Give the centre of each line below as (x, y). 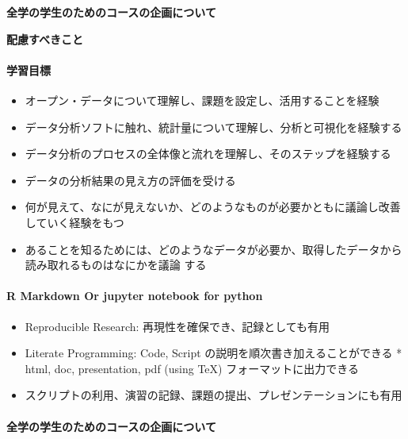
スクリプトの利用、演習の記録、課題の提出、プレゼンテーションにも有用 (214, 395)
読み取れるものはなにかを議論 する (116, 265)
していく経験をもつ (74, 222)
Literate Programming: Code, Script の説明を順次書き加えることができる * (214, 353)
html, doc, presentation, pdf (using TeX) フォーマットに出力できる (192, 368)
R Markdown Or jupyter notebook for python (135, 296)
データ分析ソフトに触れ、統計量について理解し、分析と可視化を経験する (214, 127)
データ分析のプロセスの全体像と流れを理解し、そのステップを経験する (208, 154)
